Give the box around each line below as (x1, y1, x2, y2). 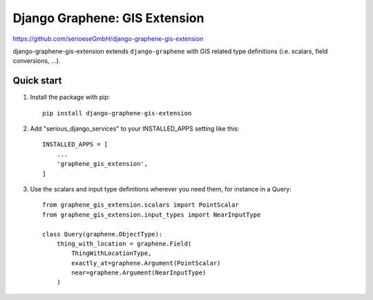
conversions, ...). (12, 57, 61, 65)
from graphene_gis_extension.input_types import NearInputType (42, 211, 261, 218)
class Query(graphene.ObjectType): (42, 230, 163, 238)
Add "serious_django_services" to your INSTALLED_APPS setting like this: (30, 124, 240, 133)
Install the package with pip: (30, 93, 111, 102)
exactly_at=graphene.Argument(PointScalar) (71, 259, 221, 267)
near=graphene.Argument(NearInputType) (71, 269, 207, 276)
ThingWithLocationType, (71, 250, 152, 257)
